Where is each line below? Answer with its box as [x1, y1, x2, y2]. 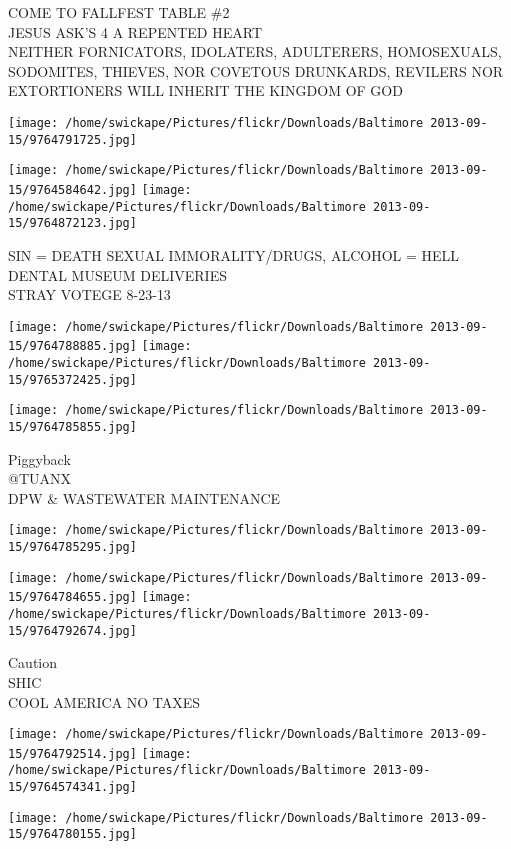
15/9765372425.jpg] [8, 372, 137, 387]
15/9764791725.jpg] [8, 132, 137, 147]
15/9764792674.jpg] [8, 623, 137, 638]
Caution [8, 652, 58, 673]
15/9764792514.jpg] [8, 746, 137, 761]
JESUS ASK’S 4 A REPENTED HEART [8, 21, 262, 42]
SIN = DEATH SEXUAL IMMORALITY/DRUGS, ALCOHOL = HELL [8, 244, 460, 265]
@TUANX [8, 468, 71, 489]
